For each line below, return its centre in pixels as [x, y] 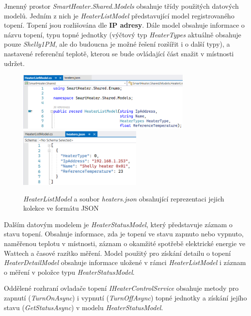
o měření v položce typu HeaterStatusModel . [69, 272]
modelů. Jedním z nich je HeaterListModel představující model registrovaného [119, 15]
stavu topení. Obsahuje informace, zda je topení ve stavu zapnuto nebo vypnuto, [124, 234]
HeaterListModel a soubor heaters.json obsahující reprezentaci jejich [124, 198]
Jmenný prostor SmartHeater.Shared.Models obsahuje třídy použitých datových [121, 6]
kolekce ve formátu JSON [61, 208]
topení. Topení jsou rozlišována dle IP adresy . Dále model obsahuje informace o [124, 25]
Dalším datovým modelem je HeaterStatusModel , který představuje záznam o [118, 224]
